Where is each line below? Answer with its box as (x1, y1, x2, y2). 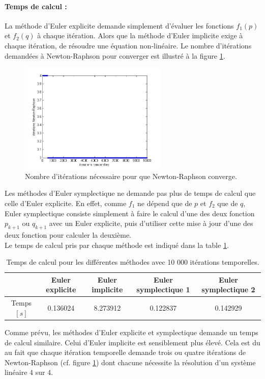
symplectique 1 (136, 284, 190, 295)
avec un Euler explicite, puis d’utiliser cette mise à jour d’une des (49, 218, 253, 229)
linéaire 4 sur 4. (5, 367, 53, 377)
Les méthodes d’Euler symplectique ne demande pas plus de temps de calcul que (5, 188, 256, 198)
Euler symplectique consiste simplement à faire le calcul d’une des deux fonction (5, 208, 255, 218)
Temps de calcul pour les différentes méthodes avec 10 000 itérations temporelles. (6, 257, 259, 267)
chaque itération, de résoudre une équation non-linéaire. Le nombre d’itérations (5, 40, 252, 50)
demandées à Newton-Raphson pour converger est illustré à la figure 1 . (5, 50, 225, 61)
